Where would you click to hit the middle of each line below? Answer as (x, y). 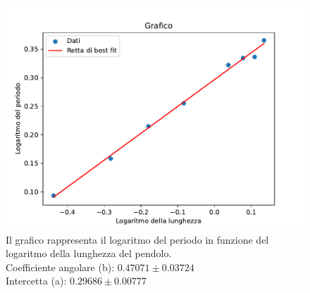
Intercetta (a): (36, 281)
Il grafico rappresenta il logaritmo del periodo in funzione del (137, 239)
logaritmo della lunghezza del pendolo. (89, 253)
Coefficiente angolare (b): (60, 267)
